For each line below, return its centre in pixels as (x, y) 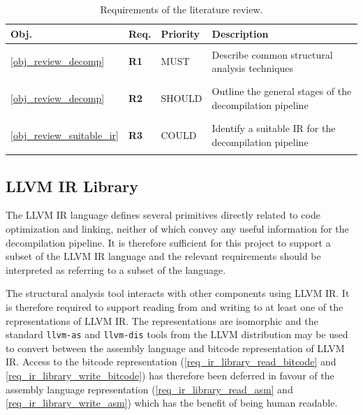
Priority (180, 33)
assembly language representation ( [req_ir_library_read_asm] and (149, 389)
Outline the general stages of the (282, 91)
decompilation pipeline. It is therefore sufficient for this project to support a (168, 242)
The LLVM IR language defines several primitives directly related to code (163, 215)
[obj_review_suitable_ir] (65, 135)
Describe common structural (272, 54)
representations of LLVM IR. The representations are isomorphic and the (162, 320)
